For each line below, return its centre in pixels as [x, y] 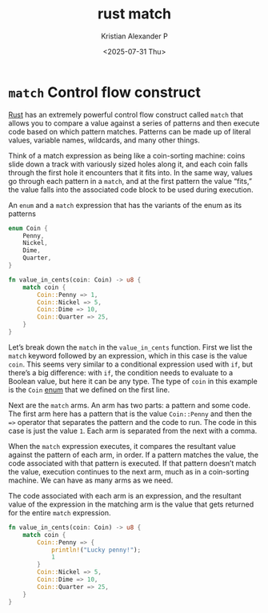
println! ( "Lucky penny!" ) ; [96, 550]
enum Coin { [28, 228]
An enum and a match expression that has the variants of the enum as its [125, 205]
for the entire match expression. [60, 512]
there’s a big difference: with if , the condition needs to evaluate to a [121, 372]
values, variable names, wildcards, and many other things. [104, 140]
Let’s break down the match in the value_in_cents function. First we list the [130, 347]
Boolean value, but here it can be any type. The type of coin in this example [133, 381]
